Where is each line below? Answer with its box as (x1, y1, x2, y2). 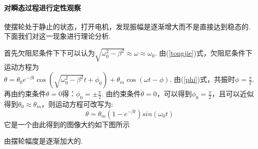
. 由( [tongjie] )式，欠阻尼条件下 (155, 48, 253, 58)
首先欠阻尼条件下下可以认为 (4, 48, 95, 58)
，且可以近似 (212, 88, 254, 99)
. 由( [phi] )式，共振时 (169, 74, 235, 84)
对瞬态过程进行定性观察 (4, 2, 81, 12)
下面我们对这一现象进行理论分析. (4, 31, 111, 41)
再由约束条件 (4, 88, 46, 99)
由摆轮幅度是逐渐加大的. (4, 136, 83, 146)
